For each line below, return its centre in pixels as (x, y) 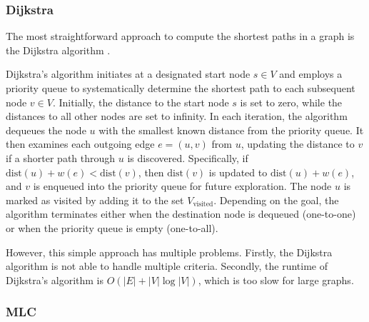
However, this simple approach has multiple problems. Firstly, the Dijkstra (169, 252)
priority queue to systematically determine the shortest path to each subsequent (181, 88)
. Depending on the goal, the (276, 200)
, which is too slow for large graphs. (276, 280)
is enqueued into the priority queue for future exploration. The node (182, 186)
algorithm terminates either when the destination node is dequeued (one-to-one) (181, 214)
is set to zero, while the (291, 102)
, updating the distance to (298, 144)
